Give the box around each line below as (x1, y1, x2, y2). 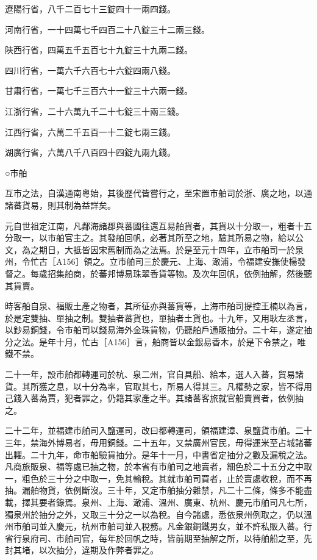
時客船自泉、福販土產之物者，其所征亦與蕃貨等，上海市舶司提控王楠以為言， (5, 300, 312, 312)
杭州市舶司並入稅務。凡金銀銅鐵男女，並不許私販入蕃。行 (81, 520, 312, 533)
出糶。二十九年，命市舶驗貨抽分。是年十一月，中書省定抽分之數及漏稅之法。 (5, 448, 312, 461)
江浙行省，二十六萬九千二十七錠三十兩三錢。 (5, 104, 184, 117)
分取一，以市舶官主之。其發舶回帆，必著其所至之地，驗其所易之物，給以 (5, 231, 295, 244)
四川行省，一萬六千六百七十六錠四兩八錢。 (5, 63, 176, 76)
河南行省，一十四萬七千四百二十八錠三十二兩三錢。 (5, 23, 210, 35)
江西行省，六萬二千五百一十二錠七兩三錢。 (5, 125, 176, 138)
